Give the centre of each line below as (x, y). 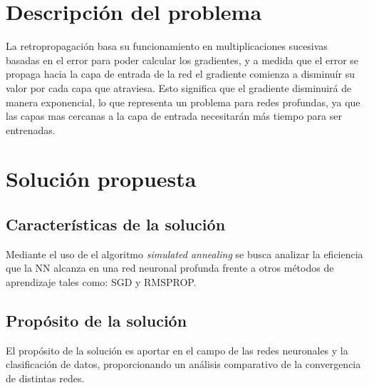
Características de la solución (116, 224)
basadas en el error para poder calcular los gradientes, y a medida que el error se (182, 60)
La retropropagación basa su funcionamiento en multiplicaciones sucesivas (167, 46)
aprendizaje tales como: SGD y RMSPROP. (101, 282)
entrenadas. (31, 129)
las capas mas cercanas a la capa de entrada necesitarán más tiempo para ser (174, 116)
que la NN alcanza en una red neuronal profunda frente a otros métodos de (170, 268)
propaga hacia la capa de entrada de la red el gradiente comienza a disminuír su (180, 74)
